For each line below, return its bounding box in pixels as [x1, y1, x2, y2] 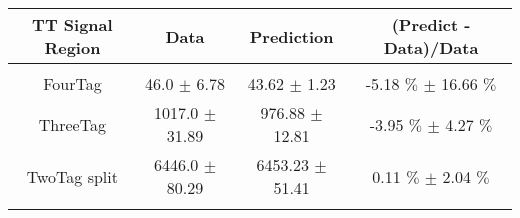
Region [44, 36, 101, 59]
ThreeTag [38, 112, 106, 136]
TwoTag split [26, 164, 118, 188]
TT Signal [32, 13, 113, 36]
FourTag [43, 72, 102, 95]
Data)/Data [383, 36, 479, 59]
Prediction [249, 24, 334, 48]
